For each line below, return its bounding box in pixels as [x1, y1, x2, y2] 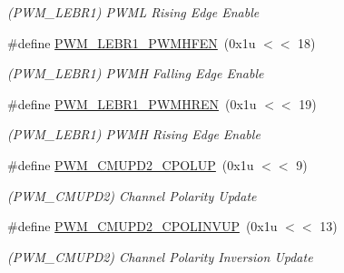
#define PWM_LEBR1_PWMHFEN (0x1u [7, 33, 256, 52]
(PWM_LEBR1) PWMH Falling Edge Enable [7, 64, 264, 83]
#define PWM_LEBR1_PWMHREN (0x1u [7, 94, 257, 113]
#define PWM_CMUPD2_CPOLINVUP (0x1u [7, 217, 278, 236]
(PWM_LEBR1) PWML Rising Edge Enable [7, 3, 260, 21]
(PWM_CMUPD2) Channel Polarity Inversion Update [7, 247, 313, 266]
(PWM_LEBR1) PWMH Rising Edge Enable [7, 125, 260, 144]
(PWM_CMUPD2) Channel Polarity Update [7, 186, 257, 205]
